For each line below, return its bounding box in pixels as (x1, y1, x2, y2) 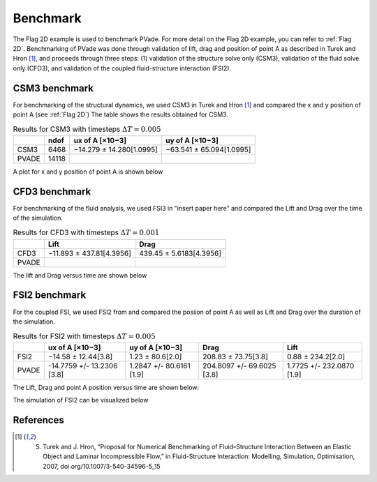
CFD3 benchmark (13, 186, 91, 197)
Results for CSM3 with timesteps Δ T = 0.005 (13, 124, 161, 134)
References (13, 414, 64, 426)
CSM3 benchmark (13, 82, 94, 94)
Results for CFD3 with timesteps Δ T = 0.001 (13, 227, 160, 237)
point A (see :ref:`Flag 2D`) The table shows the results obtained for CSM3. (13, 110, 228, 119)
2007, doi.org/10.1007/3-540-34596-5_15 (43, 462, 161, 470)
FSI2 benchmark (13, 289, 87, 301)
